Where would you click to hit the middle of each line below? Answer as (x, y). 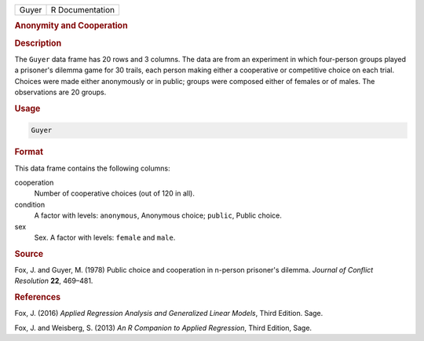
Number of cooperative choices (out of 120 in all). (115, 193)
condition (30, 204)
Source (29, 254)
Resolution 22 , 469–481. (54, 281)
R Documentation (83, 10)
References (38, 297)
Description (38, 43)
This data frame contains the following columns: (92, 168)
